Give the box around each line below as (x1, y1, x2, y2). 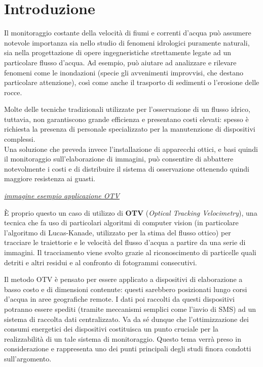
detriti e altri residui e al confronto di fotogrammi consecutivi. (4, 257, 197, 267)
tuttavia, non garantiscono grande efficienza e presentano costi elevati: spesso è (4, 113, 249, 124)
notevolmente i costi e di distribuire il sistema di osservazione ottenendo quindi (4, 163, 249, 174)
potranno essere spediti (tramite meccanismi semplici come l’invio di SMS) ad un (4, 303, 256, 314)
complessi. (4, 134, 35, 144)
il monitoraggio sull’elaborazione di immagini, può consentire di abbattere (4, 153, 234, 164)
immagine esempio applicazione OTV (4, 190, 120, 201)
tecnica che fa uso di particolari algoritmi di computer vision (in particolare (4, 217, 239, 228)
